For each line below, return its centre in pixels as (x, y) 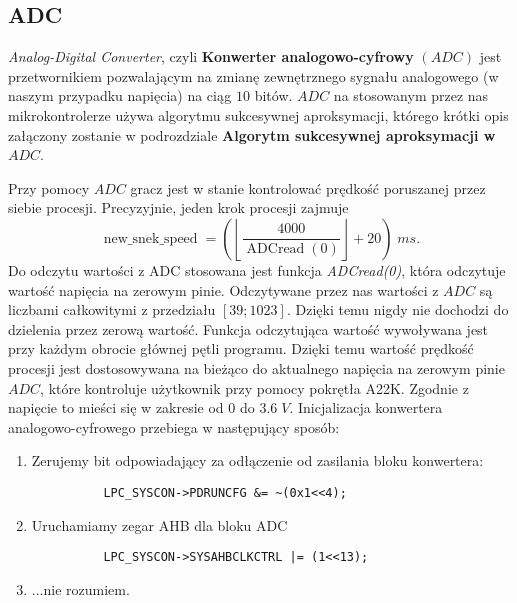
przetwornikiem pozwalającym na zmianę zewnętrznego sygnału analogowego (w (253, 75)
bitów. (273, 95)
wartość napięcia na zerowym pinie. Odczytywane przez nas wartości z (223, 289)
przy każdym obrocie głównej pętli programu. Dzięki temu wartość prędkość (241, 348)
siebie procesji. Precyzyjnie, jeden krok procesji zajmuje (178, 207)
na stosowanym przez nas (411, 95)
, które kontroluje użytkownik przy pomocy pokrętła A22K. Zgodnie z (254, 387)
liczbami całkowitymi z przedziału (112, 309)
